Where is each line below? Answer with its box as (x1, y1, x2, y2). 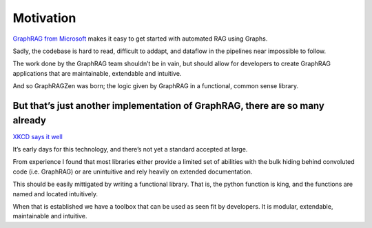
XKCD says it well (12, 132, 63, 141)
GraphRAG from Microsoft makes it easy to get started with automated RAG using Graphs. (12, 34, 268, 43)
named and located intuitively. (12, 189, 98, 198)
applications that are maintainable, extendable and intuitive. (12, 69, 182, 77)
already (12, 114, 46, 126)
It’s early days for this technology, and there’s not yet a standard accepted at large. (12, 145, 248, 153)
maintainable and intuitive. (12, 212, 87, 220)
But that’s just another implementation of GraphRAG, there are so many (12, 100, 325, 112)
